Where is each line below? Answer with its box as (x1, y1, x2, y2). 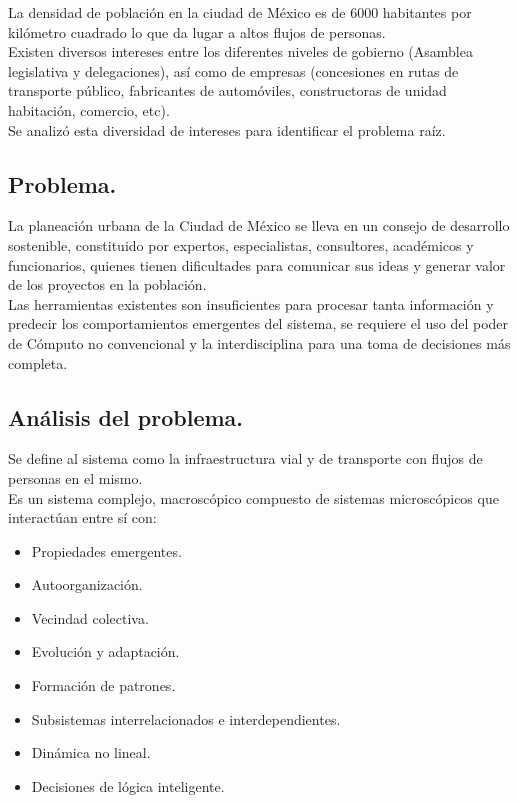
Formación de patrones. (31, 675, 176, 696)
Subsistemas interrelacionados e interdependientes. (31, 708, 341, 729)
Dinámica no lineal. (31, 742, 151, 763)
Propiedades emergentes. (31, 540, 182, 561)
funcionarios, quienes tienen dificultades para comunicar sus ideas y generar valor (8, 254, 506, 275)
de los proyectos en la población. (8, 274, 207, 295)
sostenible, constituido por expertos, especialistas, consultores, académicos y (8, 234, 474, 255)
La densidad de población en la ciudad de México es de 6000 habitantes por (8, 2, 472, 22)
